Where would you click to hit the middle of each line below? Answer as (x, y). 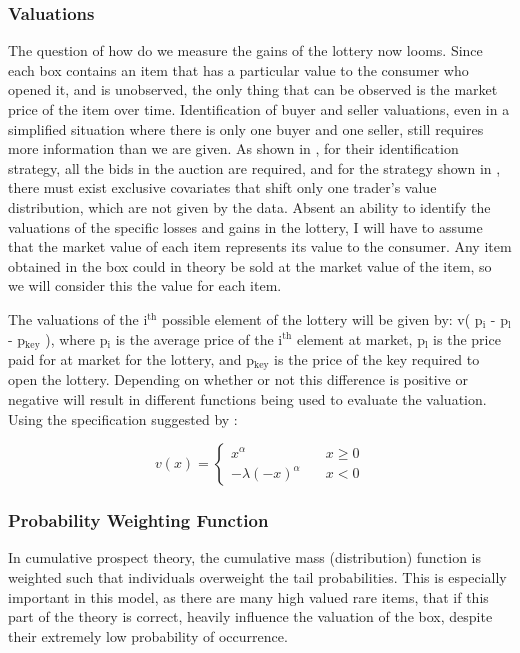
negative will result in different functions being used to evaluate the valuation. (247, 399)
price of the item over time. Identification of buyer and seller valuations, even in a (259, 109)
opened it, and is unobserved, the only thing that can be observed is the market (253, 89)
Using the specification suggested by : (123, 418)
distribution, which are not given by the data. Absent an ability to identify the (249, 206)
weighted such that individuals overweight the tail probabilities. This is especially (257, 577)
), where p (76, 338)
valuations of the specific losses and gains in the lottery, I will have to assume (245, 226)
